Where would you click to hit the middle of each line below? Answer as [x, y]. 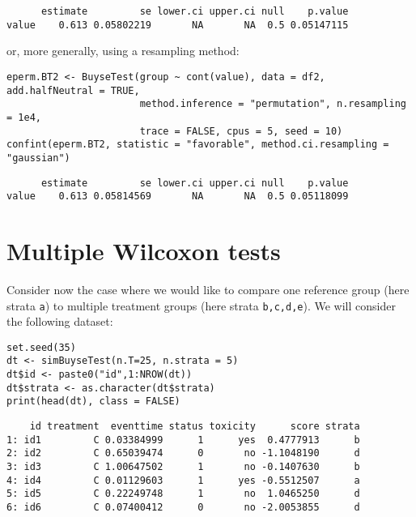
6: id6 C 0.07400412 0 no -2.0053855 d [183, 507]
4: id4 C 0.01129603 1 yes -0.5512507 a [183, 480]
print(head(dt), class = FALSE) [93, 402]
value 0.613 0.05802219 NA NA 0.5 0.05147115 [178, 25]
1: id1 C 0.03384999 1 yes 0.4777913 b [183, 440]
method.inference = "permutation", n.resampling [273, 104]
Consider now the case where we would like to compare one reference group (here [208, 289]
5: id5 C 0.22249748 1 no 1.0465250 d [183, 494]
